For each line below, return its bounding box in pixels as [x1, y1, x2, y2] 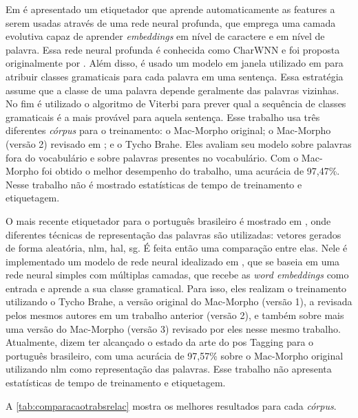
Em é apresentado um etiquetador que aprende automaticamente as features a [6, 2, 335, 16]
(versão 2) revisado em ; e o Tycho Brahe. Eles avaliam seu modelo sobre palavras [6, 136, 352, 151]
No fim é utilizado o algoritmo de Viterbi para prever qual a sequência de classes [6, 96, 346, 111]
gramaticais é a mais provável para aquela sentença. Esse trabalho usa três [6, 109, 320, 124]
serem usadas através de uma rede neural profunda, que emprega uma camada [6, 15, 336, 30]
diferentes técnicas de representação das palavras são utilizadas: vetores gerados [6, 227, 341, 241]
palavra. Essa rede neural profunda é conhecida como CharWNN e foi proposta [6, 42, 340, 56]
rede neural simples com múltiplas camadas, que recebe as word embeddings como [6, 267, 349, 282]
